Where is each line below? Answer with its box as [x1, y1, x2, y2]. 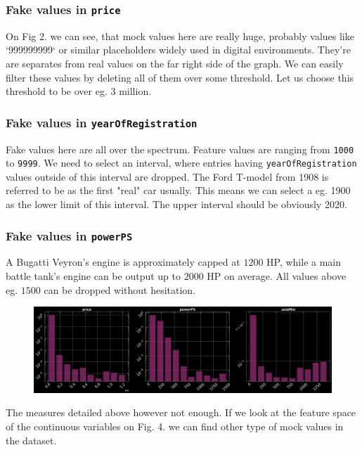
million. [119, 84, 152, 98]
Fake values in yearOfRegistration [6, 113, 198, 131]
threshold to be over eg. [6, 84, 108, 98]
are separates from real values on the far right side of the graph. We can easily [6, 56, 344, 70]
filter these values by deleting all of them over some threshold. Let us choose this [6, 70, 354, 84]
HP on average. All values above [207, 269, 347, 283]
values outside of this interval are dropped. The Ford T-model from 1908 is [6, 169, 329, 184]
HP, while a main [266, 255, 342, 269]
